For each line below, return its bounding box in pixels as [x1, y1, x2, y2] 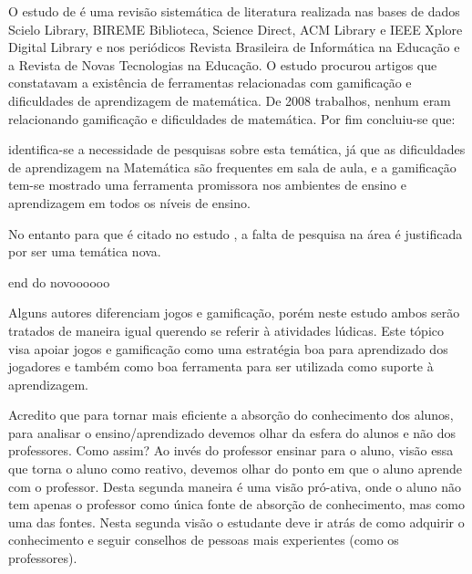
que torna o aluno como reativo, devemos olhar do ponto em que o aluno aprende [8, 459, 463, 478]
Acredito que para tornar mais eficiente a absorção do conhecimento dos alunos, [8, 405, 454, 424]
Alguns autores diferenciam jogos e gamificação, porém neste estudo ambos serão [8, 303, 460, 322]
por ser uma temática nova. [8, 242, 161, 261]
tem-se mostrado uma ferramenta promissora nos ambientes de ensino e [8, 175, 406, 194]
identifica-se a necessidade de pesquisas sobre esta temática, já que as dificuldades [8, 140, 466, 159]
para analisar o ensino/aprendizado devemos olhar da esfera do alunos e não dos [8, 423, 457, 442]
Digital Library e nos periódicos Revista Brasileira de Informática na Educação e [8, 37, 460, 57]
